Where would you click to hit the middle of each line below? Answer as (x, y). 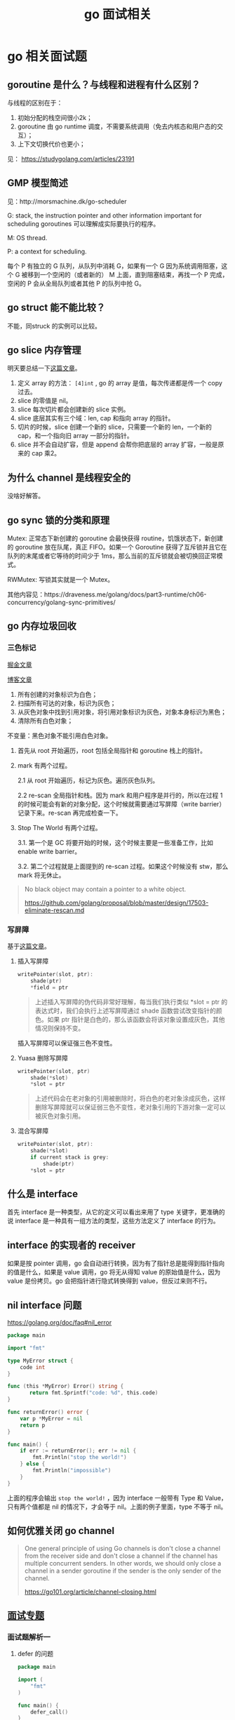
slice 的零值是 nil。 (45, 401)
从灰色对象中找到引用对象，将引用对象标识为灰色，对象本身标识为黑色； (122, 712)
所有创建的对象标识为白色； (58, 694)
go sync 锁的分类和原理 (59, 520)
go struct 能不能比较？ (56, 308)
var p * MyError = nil (51, 1418)
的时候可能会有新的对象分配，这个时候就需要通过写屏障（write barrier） (121, 804)
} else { (33, 1464)
